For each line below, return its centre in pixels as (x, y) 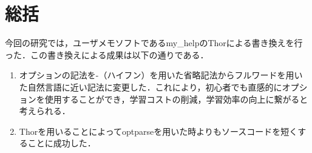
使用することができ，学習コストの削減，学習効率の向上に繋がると (176, 99)
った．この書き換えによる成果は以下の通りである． (107, 54)
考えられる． (45, 111)
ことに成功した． (62, 143)
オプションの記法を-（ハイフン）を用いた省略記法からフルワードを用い (161, 75)
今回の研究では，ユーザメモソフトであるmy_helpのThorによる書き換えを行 (154, 43)
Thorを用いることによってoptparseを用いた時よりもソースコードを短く (158, 131)
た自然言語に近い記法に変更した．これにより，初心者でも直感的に (151, 87)
